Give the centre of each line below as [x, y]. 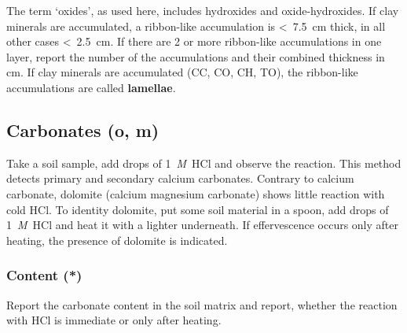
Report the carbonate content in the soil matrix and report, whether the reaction [202, 304]
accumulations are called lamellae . [91, 87]
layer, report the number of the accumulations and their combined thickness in [196, 56]
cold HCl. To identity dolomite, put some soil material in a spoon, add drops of [198, 209]
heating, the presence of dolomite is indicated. [117, 240]
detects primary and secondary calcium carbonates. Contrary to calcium [180, 178]
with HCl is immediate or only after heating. [114, 320]
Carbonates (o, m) [83, 129]
